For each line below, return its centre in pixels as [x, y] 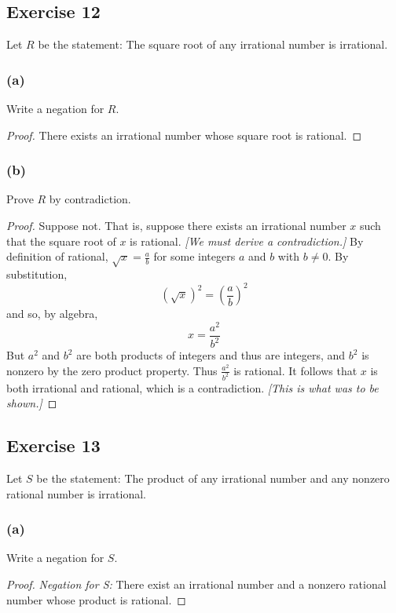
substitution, [37, 274]
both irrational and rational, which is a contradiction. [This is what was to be [192, 387]
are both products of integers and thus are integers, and [211, 355]
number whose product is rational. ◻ [96, 599]
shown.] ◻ [32, 403]
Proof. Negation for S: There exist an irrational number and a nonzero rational [196, 584]
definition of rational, [57, 256]
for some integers [194, 256]
